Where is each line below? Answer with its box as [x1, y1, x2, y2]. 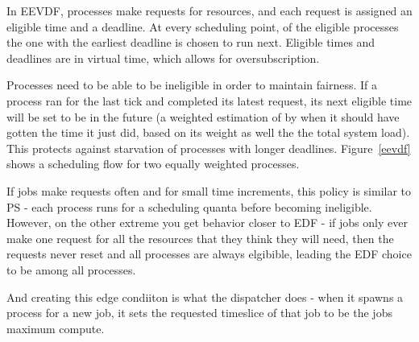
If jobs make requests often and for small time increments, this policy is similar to [6, 182, 412, 199]
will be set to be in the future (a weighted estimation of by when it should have [6, 108, 400, 125]
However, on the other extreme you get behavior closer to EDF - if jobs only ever [6, 214, 408, 231]
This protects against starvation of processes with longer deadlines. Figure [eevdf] [6, 139, 411, 156]
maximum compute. [6, 319, 105, 336]
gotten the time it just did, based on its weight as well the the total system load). [6, 124, 410, 141]
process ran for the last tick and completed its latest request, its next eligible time [6, 92, 413, 109]
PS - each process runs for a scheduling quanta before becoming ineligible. [6, 198, 372, 215]
